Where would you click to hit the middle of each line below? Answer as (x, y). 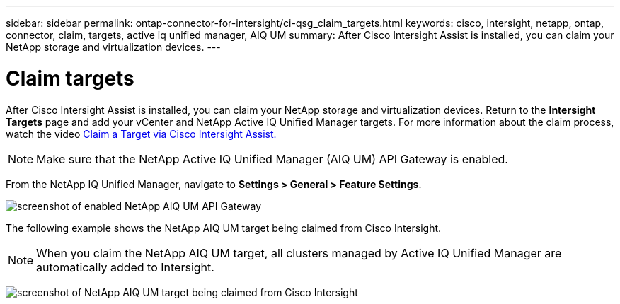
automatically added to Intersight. (125, 267)
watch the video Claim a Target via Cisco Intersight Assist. (141, 134)
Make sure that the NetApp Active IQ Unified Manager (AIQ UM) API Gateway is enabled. (272, 159)
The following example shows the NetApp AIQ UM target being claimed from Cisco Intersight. (224, 228)
